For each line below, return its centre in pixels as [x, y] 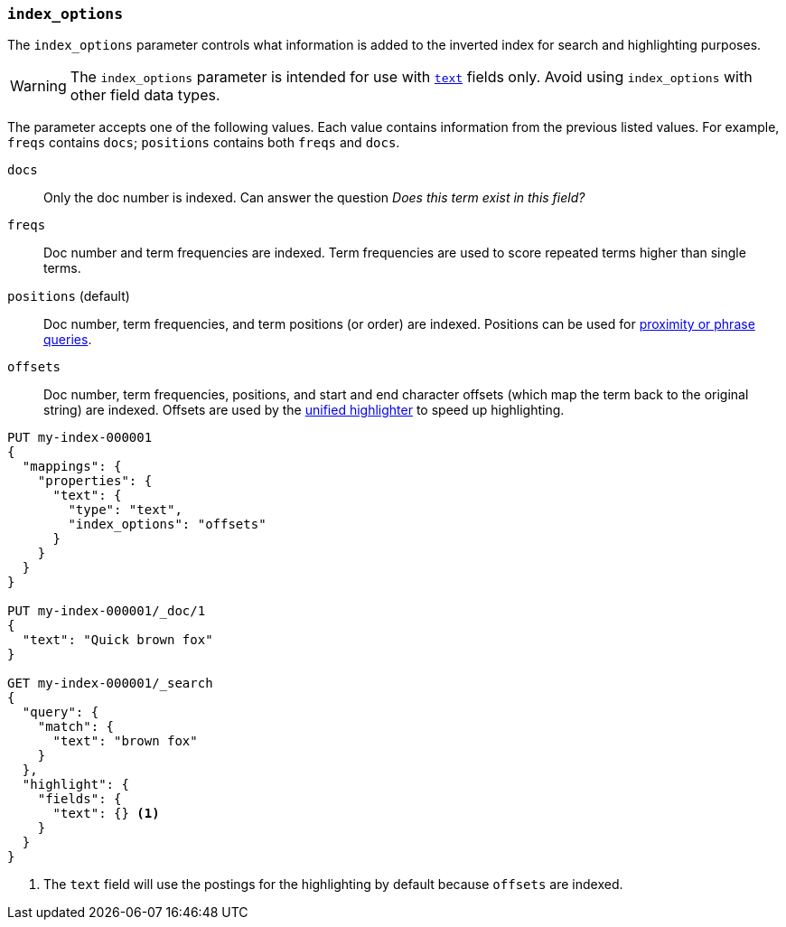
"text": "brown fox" [125, 741]
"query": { [61, 712]
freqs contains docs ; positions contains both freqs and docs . [204, 143]
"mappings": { [72, 467]
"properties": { [95, 481]
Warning [38, 86]
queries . [68, 340]
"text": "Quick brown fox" [117, 640]
